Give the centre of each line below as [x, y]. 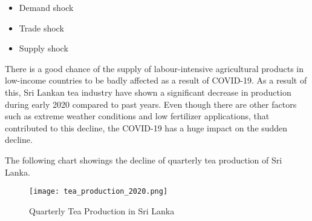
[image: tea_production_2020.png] [99, 192]
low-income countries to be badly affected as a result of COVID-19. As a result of [156, 80]
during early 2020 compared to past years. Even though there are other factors [151, 104]
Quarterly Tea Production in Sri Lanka [102, 210]
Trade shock [41, 28]
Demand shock [46, 7]
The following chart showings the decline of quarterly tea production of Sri [144, 160]
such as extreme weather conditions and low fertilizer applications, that [137, 116]
